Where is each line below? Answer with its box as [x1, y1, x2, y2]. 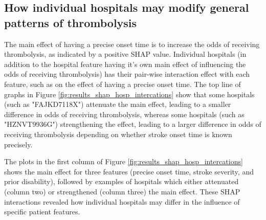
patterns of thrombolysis [4, 14, 137, 30]
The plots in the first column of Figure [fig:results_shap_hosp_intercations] [4, 156, 243, 167]
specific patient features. [4, 206, 80, 217]
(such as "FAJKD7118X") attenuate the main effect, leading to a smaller [4, 99, 231, 109]
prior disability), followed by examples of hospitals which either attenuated [4, 176, 239, 187]
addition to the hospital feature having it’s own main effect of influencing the [4, 58, 246, 69]
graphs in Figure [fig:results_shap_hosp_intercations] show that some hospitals [4, 89, 255, 99]
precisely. [4, 139, 33, 149]
